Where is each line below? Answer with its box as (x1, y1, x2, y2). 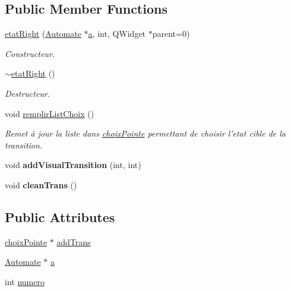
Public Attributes (5, 207, 115, 226)
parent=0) (152, 27, 190, 40)
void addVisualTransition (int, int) (5, 159, 141, 171)
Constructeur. (5, 47, 55, 59)
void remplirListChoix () (5, 107, 94, 119)
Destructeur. (5, 87, 50, 99)
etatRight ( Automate (5, 27, 81, 40)
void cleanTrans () (5, 178, 77, 191)
